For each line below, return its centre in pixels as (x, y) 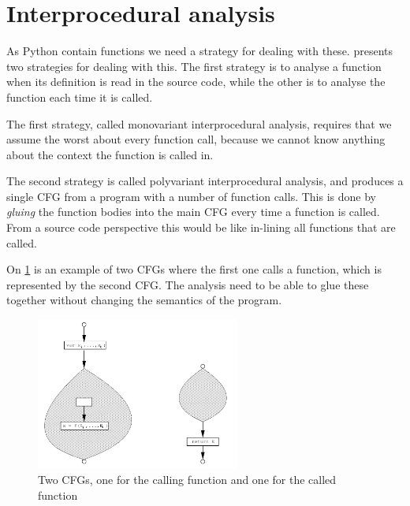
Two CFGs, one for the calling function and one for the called (187, 480)
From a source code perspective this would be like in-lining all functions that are (201, 227)
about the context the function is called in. (110, 154)
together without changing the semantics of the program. (144, 300)
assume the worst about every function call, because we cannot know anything (196, 139)
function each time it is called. (80, 97)
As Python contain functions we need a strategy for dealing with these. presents (199, 51)
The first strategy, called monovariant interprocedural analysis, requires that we (199, 123)
